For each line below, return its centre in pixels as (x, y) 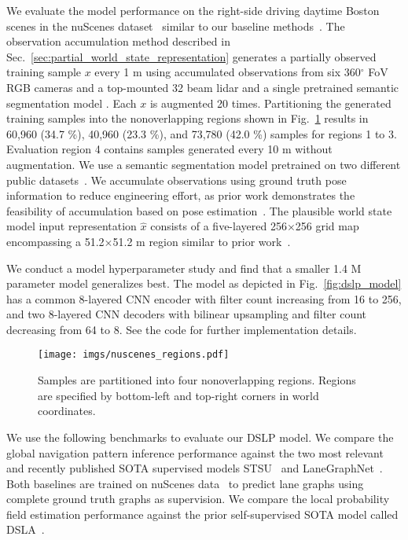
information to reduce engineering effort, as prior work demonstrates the (181, 195)
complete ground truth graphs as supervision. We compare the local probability (198, 499)
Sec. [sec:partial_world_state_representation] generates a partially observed (191, 56)
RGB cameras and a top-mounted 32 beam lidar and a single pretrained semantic (203, 87)
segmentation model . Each (72, 103)
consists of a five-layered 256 (219, 226)
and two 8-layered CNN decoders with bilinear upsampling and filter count (187, 314)
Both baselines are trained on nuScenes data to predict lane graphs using (185, 483)
